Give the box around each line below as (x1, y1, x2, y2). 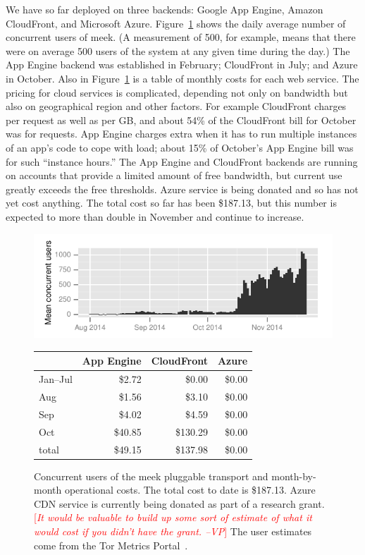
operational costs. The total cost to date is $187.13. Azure (64, 482, 316, 497)
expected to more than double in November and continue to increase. (6, 209, 304, 224)
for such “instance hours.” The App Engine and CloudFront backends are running (6, 154, 358, 169)
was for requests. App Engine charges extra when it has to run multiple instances (6, 126, 357, 141)
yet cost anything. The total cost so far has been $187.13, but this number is (6, 195, 337, 210)
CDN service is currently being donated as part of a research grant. (34, 496, 325, 511)
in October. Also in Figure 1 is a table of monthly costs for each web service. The (6, 71, 359, 85)
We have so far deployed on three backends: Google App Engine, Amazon (6, 2, 323, 16)
